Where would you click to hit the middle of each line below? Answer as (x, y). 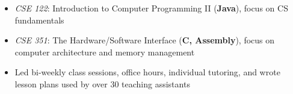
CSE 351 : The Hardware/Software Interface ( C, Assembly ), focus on (145, 40)
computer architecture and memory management (105, 52)
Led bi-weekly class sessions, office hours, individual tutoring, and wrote (147, 72)
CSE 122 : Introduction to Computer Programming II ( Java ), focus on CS (151, 8)
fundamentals (39, 20)
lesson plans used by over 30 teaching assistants (102, 83)
